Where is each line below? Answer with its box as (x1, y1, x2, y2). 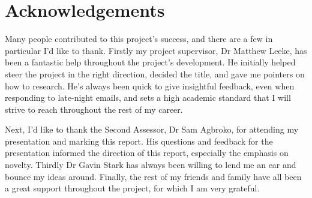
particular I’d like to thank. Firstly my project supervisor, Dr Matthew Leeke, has (5, 44, 307, 56)
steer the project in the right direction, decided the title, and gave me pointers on (5, 67, 305, 80)
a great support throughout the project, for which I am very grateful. (5, 182, 260, 194)
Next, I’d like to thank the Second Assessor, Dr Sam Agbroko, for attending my (5, 123, 299, 136)
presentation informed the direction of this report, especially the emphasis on (5, 146, 289, 159)
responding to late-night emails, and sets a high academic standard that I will (5, 91, 291, 104)
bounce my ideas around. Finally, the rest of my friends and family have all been (5, 170, 302, 182)
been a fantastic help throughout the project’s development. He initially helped (5, 56, 296, 68)
